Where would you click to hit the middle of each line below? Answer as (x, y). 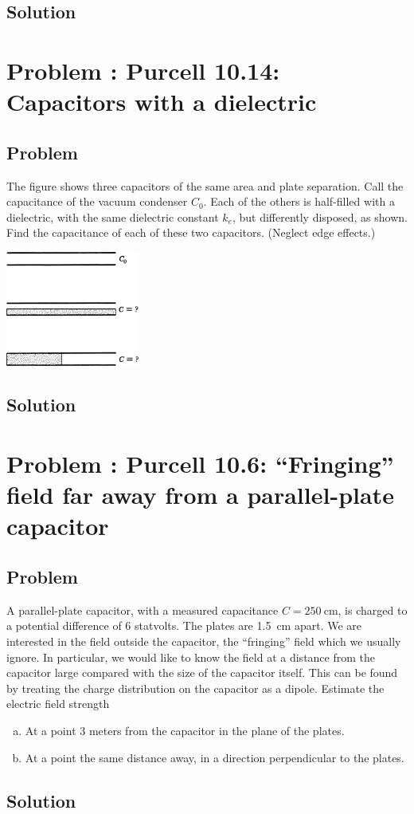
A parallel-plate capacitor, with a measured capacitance (143, 610)
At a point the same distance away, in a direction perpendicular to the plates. (215, 757)
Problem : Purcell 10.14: (143, 70)
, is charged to (373, 610)
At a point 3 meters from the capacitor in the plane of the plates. (185, 730)
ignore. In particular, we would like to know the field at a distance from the (191, 657)
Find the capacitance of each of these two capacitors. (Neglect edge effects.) (191, 232)
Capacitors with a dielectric (162, 102)
